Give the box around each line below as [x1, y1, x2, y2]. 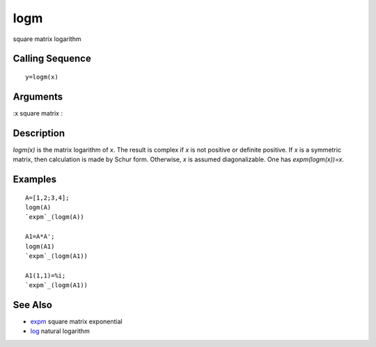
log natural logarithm [30, 327, 90, 335]
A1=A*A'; [25, 233, 55, 241]
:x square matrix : [13, 108, 63, 118]
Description [13, 127, 65, 139]
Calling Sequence [13, 53, 92, 65]
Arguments [13, 90, 63, 102]
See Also [13, 299, 52, 311]
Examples [13, 173, 57, 185]
